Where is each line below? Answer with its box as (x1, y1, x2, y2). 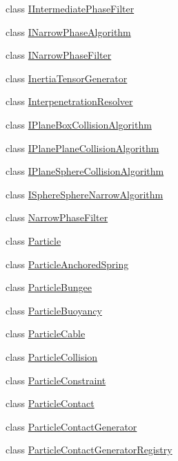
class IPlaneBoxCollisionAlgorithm (6, 117, 152, 131)
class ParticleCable (6, 326, 86, 341)
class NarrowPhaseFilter (6, 210, 108, 225)
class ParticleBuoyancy (6, 303, 102, 317)
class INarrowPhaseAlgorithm (6, 24, 131, 39)
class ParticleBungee (6, 280, 92, 294)
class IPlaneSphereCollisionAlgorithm (6, 164, 164, 178)
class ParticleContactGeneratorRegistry (6, 442, 172, 457)
